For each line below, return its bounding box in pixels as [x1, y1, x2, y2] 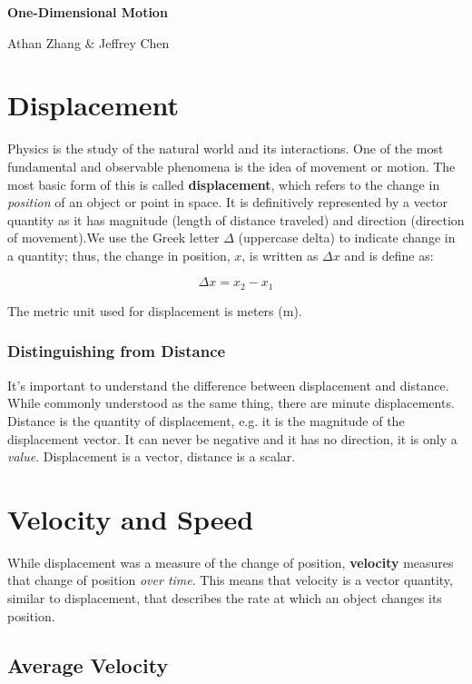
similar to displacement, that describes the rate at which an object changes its [7, 589, 442, 608]
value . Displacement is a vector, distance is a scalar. [7, 447, 296, 466]
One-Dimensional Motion [7, 3, 168, 21]
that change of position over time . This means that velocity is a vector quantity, [7, 570, 453, 590]
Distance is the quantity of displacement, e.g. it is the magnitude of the [7, 411, 405, 430]
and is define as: [344, 245, 434, 264]
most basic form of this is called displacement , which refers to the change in [7, 174, 440, 193]
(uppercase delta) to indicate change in [238, 228, 456, 247]
